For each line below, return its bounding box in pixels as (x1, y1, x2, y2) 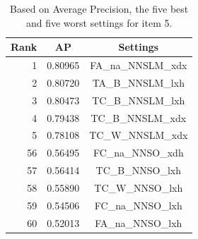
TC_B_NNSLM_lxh (92, 92, 185, 107)
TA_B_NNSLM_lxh (92, 75, 185, 90)
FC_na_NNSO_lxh (94, 197, 182, 212)
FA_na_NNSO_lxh (95, 215, 182, 230)
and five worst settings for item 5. (25, 15, 173, 30)
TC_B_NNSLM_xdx (91, 110, 187, 125)
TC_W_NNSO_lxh (94, 180, 183, 195)
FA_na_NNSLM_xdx (90, 58, 187, 73)
